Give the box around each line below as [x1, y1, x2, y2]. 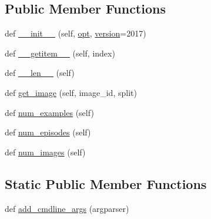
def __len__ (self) [5, 67, 75, 79]
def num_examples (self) [5, 106, 94, 118]
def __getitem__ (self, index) [5, 47, 115, 59]
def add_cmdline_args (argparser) [5, 202, 129, 214]
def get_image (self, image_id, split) [5, 86, 137, 98]
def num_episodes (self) [5, 126, 91, 138]
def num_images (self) [5, 145, 86, 158]
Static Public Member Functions [5, 174, 207, 193]
